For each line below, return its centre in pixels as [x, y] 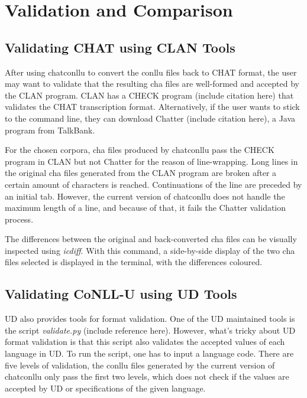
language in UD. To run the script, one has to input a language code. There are [149, 353]
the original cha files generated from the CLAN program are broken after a [141, 173]
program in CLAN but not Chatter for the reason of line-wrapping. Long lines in [151, 161]
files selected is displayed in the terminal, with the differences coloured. [134, 262]
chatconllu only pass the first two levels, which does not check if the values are [147, 376]
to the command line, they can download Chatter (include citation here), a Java [150, 118]
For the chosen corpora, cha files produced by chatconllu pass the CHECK [140, 150]
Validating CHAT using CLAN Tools [120, 47]
